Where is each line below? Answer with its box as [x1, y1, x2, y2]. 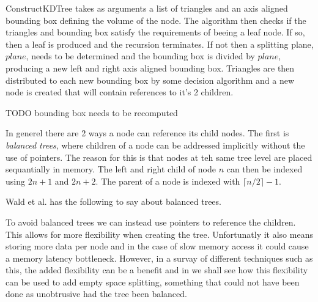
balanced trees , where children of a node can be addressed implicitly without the [6, 138, 305, 151]
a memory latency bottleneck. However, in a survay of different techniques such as [6, 251, 313, 264]
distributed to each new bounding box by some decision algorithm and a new [6, 73, 295, 86]
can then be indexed [226, 163, 303, 175]
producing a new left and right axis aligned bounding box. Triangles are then [6, 61, 295, 74]
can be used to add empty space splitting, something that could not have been [6, 275, 300, 288]
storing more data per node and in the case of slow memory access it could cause [6, 240, 309, 252]
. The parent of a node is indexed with [95, 174, 240, 187]
